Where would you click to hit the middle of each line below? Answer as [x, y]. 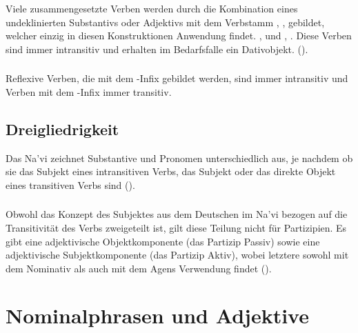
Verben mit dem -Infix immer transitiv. [89, 91]
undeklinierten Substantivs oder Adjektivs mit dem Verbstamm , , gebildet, [165, 22]
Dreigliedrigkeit [62, 129]
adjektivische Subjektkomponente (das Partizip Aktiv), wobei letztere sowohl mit [177, 255]
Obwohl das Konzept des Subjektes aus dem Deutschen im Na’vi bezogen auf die [177, 214]
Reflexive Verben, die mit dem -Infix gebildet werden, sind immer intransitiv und [177, 78]
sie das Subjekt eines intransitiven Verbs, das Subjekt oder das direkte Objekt [171, 171]
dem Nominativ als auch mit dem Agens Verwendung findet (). [139, 268]
